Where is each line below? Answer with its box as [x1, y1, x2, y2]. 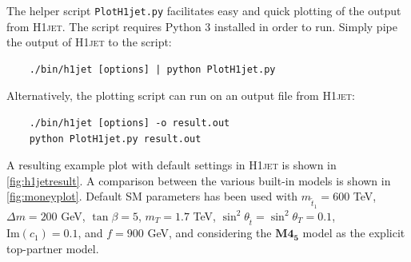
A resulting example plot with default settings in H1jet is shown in [6, 157, 337, 173]
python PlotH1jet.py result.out [29, 133, 202, 145]
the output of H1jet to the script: [6, 34, 172, 50]
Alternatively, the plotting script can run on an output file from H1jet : [6, 87, 355, 104]
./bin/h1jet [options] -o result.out [29, 117, 230, 129]
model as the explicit [302, 224, 405, 241]
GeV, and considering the [147, 224, 272, 241]
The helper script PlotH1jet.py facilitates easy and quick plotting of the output [6, 2, 401, 18]
